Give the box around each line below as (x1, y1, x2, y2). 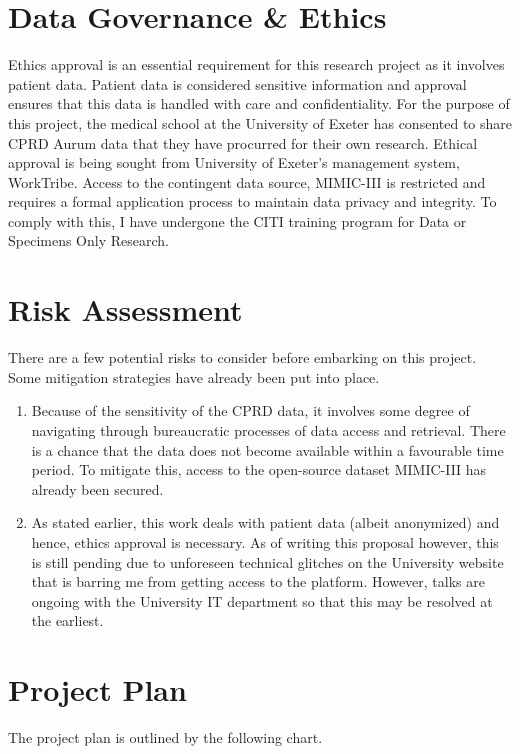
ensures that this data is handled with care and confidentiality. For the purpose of (8, 93, 510, 114)
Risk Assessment (8, 289, 243, 330)
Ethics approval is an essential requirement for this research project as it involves (8, 54, 505, 75)
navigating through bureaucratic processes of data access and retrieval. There (31, 419, 506, 440)
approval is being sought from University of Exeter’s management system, (8, 152, 460, 173)
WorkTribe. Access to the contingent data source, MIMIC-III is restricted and (8, 171, 486, 192)
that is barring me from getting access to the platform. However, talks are (31, 571, 485, 592)
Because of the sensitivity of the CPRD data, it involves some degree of (31, 400, 470, 421)
